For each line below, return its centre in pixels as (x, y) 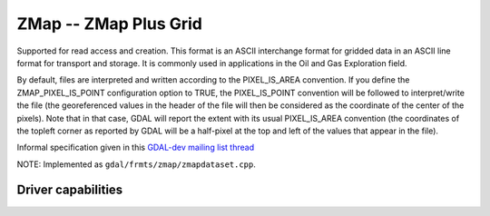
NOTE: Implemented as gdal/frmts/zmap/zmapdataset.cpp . (136, 164)
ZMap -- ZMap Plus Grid (110, 24)
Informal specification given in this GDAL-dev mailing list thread (135, 147)
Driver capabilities (70, 190)
